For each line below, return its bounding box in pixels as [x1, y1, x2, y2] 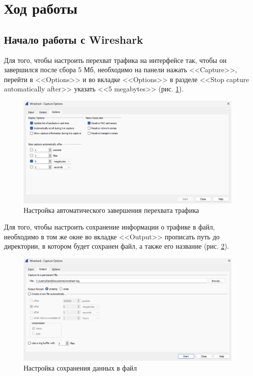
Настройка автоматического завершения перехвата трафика [24, 205, 199, 215]
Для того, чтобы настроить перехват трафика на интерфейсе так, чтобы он [4, 55, 227, 65]
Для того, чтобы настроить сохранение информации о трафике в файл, [4, 222, 215, 232]
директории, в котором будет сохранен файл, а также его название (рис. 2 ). [4, 241, 229, 251]
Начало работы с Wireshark [4, 31, 143, 47]
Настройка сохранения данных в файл [24, 362, 137, 373]
